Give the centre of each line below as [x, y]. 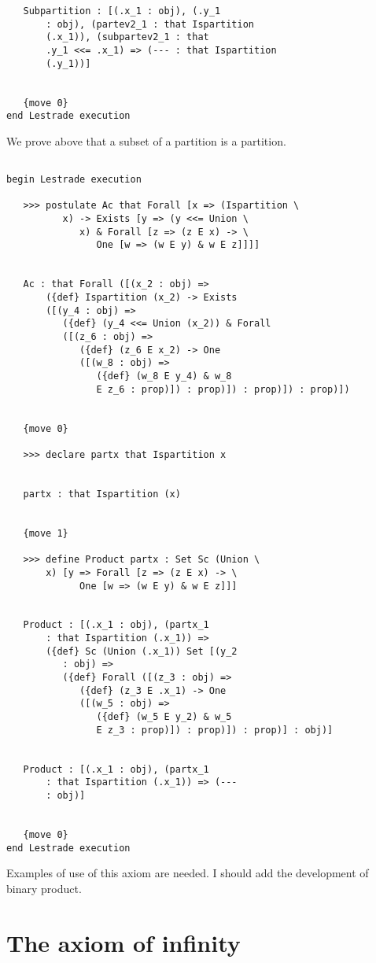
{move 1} [46, 533]
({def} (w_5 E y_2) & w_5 [164, 717]
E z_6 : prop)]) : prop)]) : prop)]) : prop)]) [223, 389]
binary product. [44, 888]
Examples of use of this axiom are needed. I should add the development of [188, 873]
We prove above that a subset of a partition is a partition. [146, 140]
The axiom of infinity [123, 942]
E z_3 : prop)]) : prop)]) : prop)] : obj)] [215, 730]
